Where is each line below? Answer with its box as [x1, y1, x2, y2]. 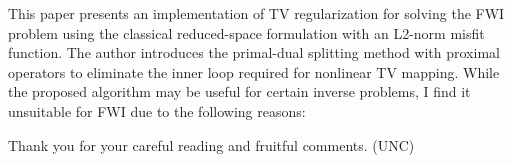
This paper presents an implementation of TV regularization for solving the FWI [8, 3, 505, 23]
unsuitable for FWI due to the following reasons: [8, 100, 306, 121]
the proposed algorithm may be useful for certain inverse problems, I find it [8, 81, 471, 102]
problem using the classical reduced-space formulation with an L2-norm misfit [8, 22, 485, 43]
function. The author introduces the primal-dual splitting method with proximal [8, 42, 500, 63]
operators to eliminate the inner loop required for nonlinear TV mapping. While [8, 61, 500, 82]
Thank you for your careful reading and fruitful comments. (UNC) [8, 134, 415, 155]
